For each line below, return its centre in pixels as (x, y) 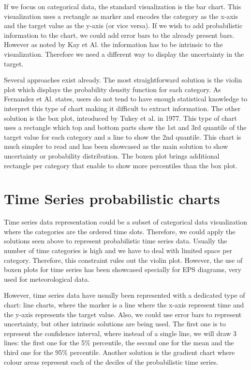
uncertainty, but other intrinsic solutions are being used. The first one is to (115, 324)
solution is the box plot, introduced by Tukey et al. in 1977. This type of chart (120, 118)
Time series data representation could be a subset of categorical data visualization (126, 222)
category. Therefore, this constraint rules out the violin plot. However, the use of (123, 260)
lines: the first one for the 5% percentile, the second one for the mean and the (119, 343)
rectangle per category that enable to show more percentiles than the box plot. (121, 165)
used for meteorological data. (47, 279)
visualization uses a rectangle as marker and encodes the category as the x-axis (121, 16)
